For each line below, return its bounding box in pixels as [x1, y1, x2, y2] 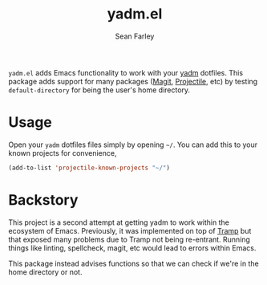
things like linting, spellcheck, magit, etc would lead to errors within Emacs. [8, 242, 257, 253]
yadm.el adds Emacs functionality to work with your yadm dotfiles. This [8, 67, 243, 77]
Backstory [8, 190, 79, 209]
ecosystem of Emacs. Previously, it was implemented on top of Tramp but [8, 226, 252, 235]
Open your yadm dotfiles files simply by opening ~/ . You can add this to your [8, 140, 258, 149]
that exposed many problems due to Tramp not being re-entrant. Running [8, 234, 251, 244]
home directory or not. [8, 267, 83, 277]
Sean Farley [115, 31, 155, 41]
